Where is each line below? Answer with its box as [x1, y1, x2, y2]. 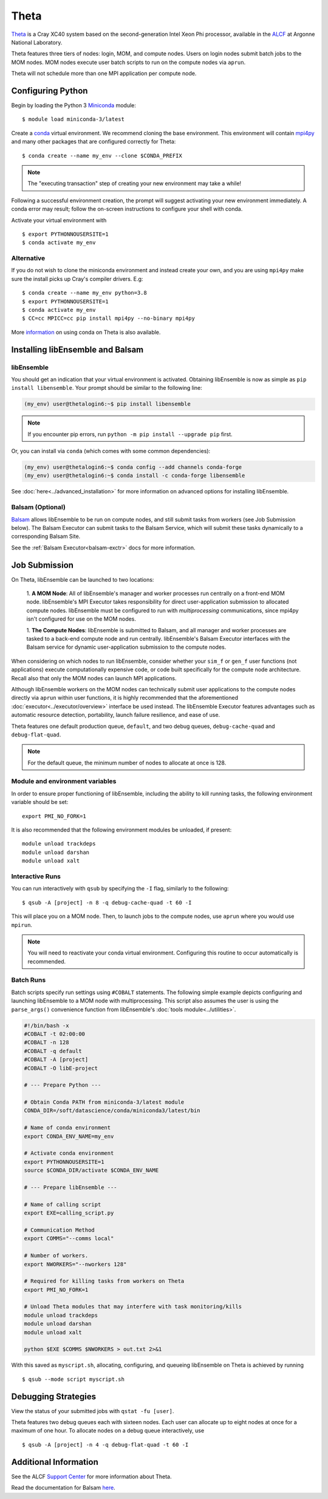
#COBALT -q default [24, 1048, 82, 1054]
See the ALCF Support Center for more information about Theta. [11, 1473, 172, 1480]
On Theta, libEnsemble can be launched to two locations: [11, 576, 154, 583]
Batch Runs [11, 976, 46, 984]
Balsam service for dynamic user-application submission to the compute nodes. [26, 643, 227, 651]
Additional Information [11, 1456, 98, 1467]
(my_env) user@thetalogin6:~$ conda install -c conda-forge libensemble [24, 472, 245, 479]
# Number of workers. [24, 1252, 89, 1259]
